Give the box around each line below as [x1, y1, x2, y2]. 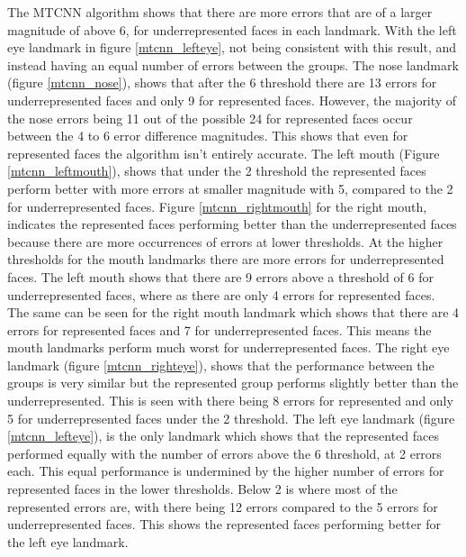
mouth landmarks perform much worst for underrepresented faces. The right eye [7, 338, 450, 357]
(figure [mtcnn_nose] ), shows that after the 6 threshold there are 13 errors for [7, 73, 437, 92]
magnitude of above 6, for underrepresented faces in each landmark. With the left [7, 20, 457, 39]
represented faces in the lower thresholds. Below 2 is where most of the [7, 479, 398, 498]
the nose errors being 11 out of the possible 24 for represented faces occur [7, 108, 413, 127]
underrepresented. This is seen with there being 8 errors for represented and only [7, 391, 453, 410]
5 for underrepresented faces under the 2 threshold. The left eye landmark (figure [7, 408, 455, 427]
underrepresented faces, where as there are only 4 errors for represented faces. [7, 285, 435, 304]
